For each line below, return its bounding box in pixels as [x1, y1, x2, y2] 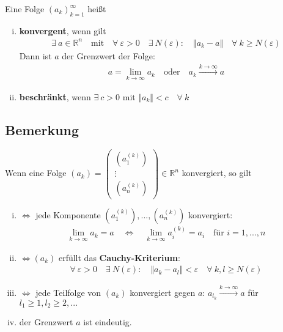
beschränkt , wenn [19, 90, 91, 103]
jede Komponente [35, 208, 101, 221]
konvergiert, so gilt [182, 166, 252, 179]
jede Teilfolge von [35, 286, 101, 298]
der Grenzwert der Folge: [62, 49, 155, 62]
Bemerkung [5, 120, 79, 139]
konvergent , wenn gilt [19, 24, 106, 37]
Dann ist [19, 49, 52, 62]
